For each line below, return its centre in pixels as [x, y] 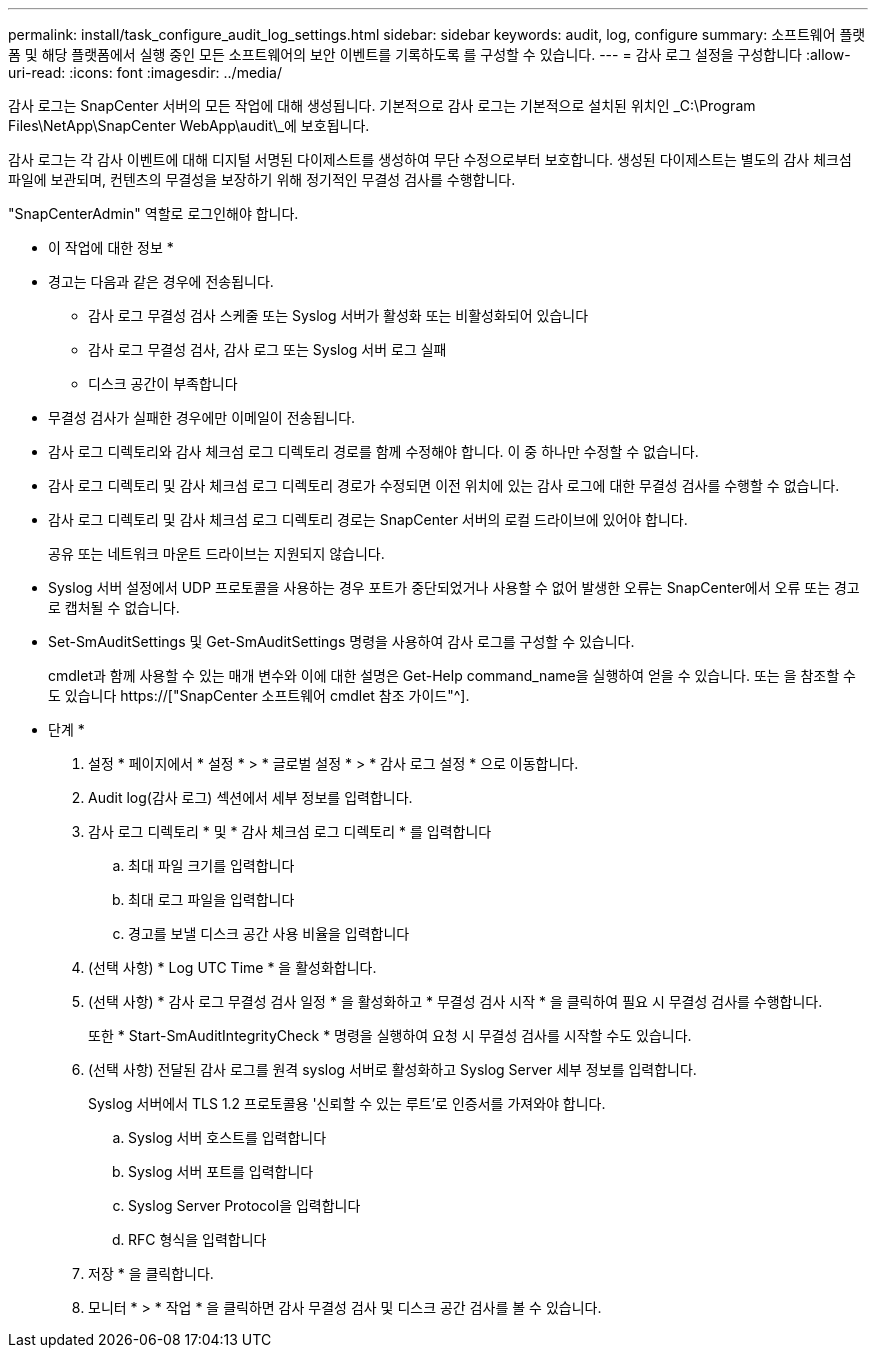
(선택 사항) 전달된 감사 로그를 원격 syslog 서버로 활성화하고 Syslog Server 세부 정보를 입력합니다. [392, 1069]
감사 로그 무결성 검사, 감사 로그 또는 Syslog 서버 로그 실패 [267, 349]
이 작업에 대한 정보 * [111, 247]
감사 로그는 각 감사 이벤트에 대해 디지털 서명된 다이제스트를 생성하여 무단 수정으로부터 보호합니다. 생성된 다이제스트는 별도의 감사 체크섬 [430, 159]
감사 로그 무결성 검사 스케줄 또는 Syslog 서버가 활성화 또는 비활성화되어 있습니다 [338, 315]
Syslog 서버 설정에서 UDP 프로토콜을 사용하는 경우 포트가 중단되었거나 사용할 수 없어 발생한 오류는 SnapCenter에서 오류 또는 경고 [454, 587]
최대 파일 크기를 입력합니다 [211, 865]
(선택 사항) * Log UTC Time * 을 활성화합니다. [232, 967]
